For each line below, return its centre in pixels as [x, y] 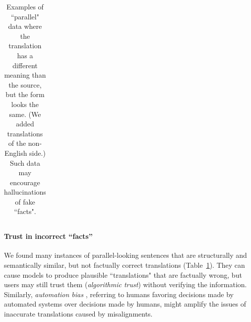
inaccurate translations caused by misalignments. [78, 313]
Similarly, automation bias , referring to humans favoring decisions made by [119, 294]
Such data [25, 162]
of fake [25, 201]
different [25, 65]
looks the [25, 104]
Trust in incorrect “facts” [48, 236]
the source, [25, 84]
